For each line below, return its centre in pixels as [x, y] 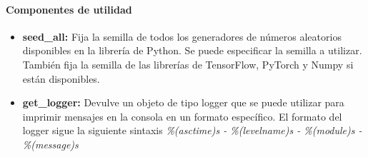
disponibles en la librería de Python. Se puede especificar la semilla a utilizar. [192, 50]
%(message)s [50, 144]
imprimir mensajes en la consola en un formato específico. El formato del [182, 116]
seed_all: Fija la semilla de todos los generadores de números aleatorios [182, 36]
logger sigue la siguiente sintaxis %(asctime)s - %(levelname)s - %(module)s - [192, 130]
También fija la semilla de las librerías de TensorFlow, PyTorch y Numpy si [188, 64]
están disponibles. [61, 78]
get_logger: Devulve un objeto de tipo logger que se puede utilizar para [183, 102]
